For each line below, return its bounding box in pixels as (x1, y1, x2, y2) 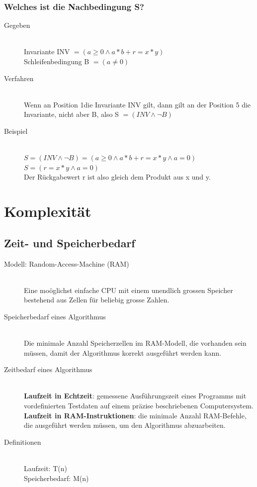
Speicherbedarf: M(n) (24, 473, 89, 483)
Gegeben (4, 20, 30, 30)
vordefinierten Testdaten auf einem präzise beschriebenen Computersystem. (24, 400, 254, 411)
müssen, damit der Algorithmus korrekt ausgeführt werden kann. (24, 347, 221, 358)
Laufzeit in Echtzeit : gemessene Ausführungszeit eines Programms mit (24, 390, 247, 401)
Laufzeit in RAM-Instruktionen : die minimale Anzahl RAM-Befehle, (24, 410, 247, 420)
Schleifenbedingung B (24, 56, 89, 66)
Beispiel (4, 125, 28, 136)
